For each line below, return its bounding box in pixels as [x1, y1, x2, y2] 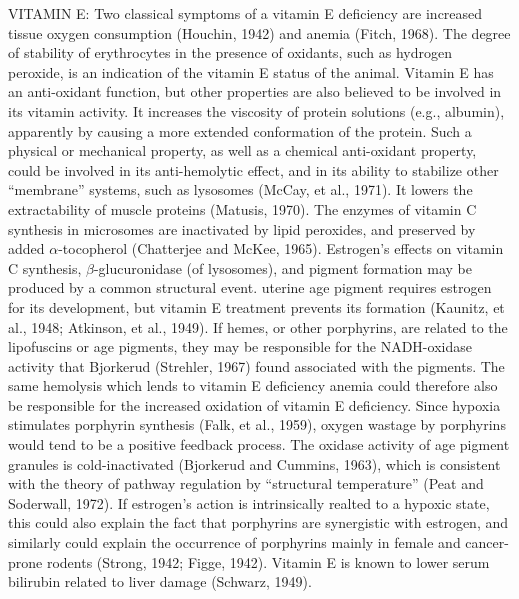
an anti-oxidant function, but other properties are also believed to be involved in [8, 81, 502, 102]
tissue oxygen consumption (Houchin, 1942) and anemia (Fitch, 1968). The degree [8, 22, 511, 43]
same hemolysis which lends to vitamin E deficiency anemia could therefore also [8, 375, 498, 396]
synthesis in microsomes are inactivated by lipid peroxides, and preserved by [8, 218, 476, 239]
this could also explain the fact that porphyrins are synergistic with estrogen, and [8, 512, 509, 533]
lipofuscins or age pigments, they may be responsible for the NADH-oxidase [8, 336, 472, 357]
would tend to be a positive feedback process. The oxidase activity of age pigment [8, 434, 510, 455]
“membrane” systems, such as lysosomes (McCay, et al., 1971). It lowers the [8, 179, 473, 200]
